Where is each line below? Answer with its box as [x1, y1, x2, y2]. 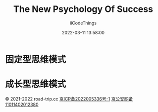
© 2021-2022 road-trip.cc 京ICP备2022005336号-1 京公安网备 [5, 96, 133, 102]
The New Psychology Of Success [13, 3, 154, 15]
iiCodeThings [70, 20, 97, 26]
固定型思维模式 [5, 54, 66, 65]
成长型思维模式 [5, 79, 66, 90]
